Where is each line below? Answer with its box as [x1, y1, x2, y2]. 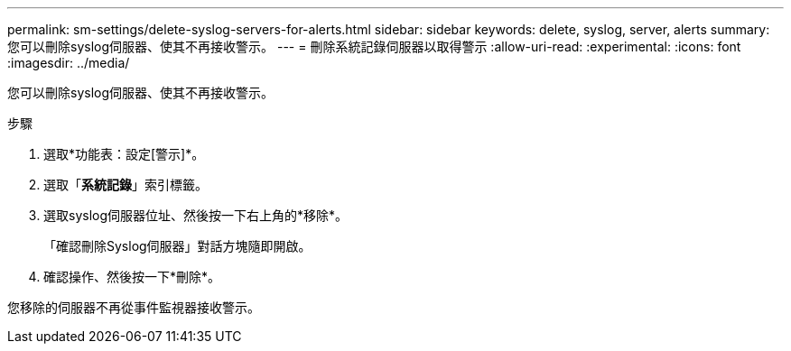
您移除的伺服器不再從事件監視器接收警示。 [7, 300, 260, 315]
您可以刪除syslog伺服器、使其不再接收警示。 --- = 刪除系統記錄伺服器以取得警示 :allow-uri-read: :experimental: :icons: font [7, 39, 741, 54]
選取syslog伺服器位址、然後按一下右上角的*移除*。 [43, 208, 349, 223]
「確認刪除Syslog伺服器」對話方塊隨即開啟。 [43, 238, 312, 254]
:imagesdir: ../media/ [7, 55, 130, 70]
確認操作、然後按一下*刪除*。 [43, 269, 221, 284]
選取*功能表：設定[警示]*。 [43, 146, 205, 162]
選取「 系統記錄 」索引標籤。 [43, 177, 208, 192]
